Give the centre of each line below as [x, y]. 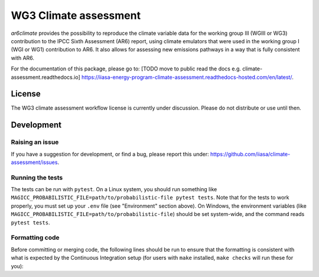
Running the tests [37, 178]
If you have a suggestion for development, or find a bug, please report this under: [110, 154]
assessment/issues [34, 162]
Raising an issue [35, 142]
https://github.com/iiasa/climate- [250, 154]
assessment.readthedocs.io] [46, 77]
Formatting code [35, 238]
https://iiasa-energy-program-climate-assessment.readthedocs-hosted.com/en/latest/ [187, 77]
